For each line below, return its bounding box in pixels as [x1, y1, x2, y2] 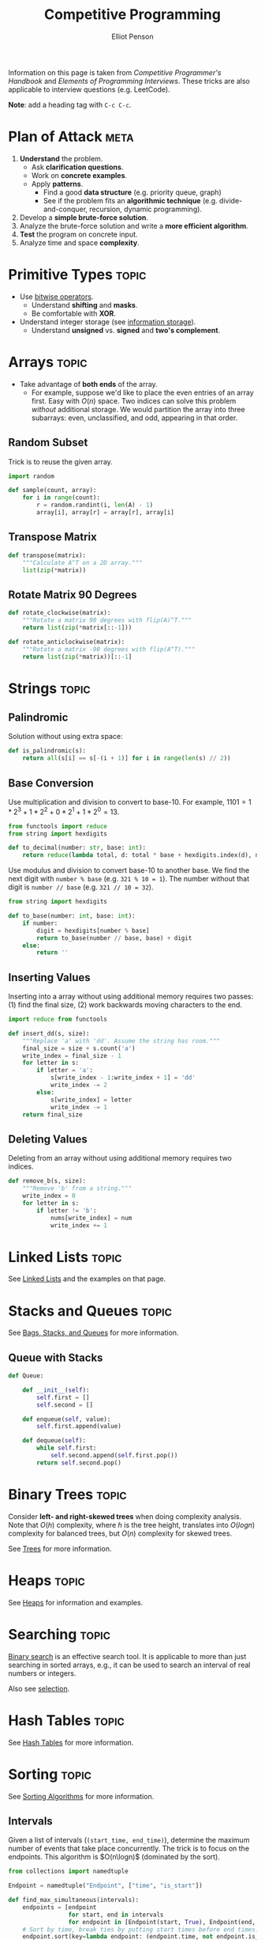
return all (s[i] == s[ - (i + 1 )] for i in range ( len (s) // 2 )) [22, 754, 231, 763]
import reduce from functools [8, 1015, 108, 1024]
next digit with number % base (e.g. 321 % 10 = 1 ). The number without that [8, 874, 250, 884]
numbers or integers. [8, 1668, 77, 1678]
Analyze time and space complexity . [19, 237, 140, 247]
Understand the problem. [19, 153, 103, 163]
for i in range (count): [22, 494, 101, 502]
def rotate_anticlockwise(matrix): [8, 638, 125, 646]
